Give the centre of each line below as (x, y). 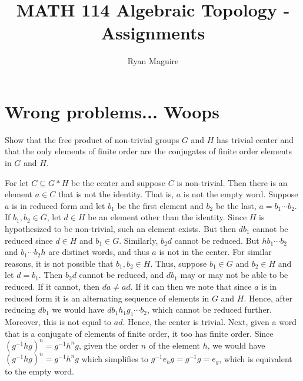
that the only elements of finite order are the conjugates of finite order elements (149, 151)
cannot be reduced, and (121, 275)
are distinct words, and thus (99, 252)
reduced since (29, 240)
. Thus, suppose (179, 263)
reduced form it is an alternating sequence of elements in (107, 298)
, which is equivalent (256, 358)
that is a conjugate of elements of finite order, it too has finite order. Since (139, 333)
